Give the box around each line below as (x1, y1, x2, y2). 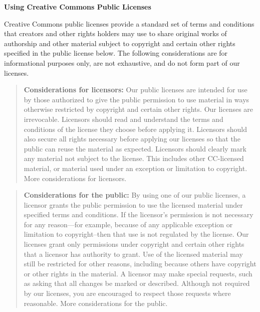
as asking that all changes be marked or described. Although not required (24, 278, 250, 288)
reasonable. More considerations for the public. (24, 297, 168, 308)
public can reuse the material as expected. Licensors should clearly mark (24, 143, 246, 153)
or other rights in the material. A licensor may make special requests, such (24, 268, 252, 278)
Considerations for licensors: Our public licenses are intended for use (24, 84, 247, 95)
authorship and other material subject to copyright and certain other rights (4, 38, 235, 48)
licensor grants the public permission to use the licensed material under (24, 199, 243, 210)
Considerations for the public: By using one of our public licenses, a (24, 190, 246, 200)
